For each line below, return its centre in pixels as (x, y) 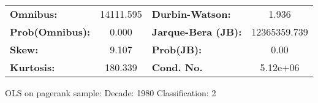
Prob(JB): (177, 49)
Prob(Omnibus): (50, 32)
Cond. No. (177, 67)
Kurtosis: (32, 67)
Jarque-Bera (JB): (197, 32)
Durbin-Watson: (191, 14)
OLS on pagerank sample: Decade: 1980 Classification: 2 (111, 93)
